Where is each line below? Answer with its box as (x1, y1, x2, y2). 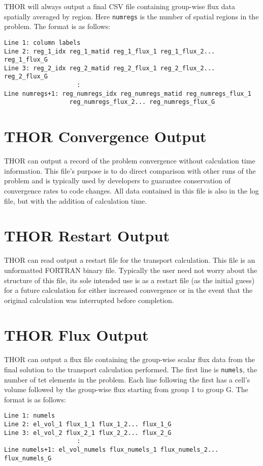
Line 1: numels (4, 412, 55, 420)
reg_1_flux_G (4, 56, 48, 64)
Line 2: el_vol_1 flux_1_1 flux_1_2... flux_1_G (4, 421, 172, 428)
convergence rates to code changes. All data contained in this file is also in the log (4, 185, 259, 196)
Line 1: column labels (4, 39, 81, 46)
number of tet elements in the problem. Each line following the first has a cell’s (4, 374, 250, 385)
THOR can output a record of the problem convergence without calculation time (4, 155, 255, 166)
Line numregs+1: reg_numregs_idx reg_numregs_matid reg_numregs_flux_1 (4, 90, 251, 97)
